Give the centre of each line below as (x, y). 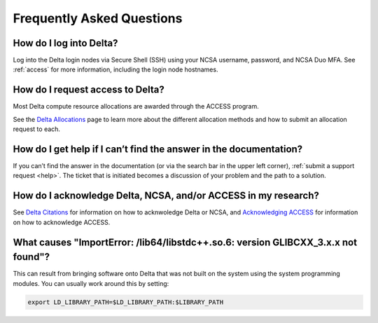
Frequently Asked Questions (98, 18)
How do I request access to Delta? (89, 90)
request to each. (37, 129)
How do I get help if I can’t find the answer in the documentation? (158, 149)
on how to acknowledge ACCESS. (62, 222)
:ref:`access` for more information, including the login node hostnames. (115, 69)
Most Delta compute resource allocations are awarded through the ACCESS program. (136, 106)
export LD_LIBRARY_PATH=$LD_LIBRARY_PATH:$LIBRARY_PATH (126, 302)
